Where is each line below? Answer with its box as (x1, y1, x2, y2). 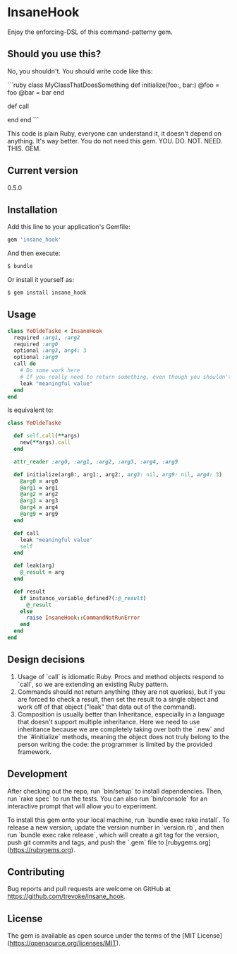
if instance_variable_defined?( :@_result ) (20, 594, 147, 601)
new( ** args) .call (20, 439, 71, 446)
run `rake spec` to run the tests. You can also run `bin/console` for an (7, 794, 208, 803)
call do (13, 360, 37, 367)
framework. (17, 747, 51, 756)
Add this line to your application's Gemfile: (7, 223, 130, 231)
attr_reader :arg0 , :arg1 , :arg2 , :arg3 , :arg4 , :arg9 (13, 458, 178, 465)
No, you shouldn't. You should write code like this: (7, 66, 153, 75)
